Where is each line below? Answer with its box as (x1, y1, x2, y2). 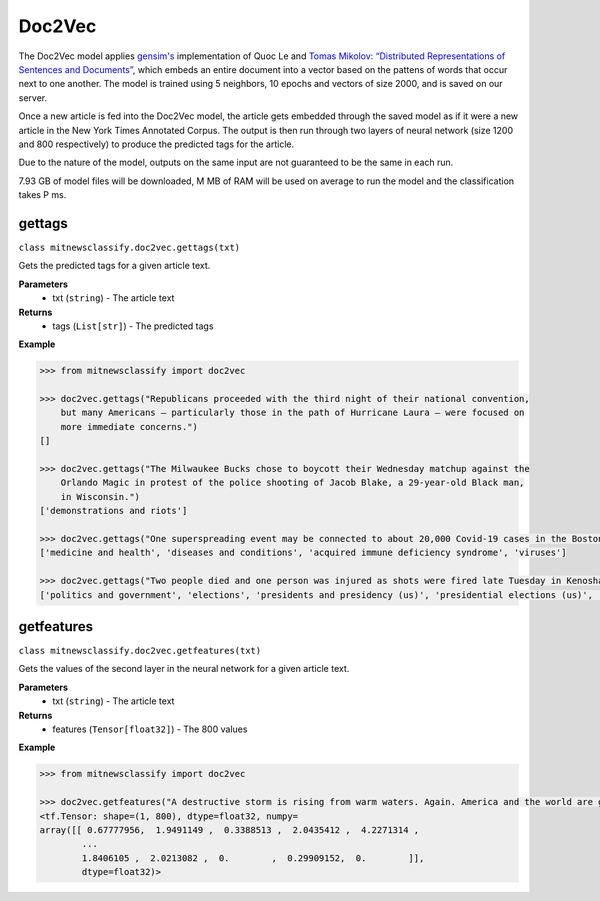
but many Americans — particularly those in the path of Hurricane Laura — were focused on (60, 407, 525, 419)
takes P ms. (18, 189, 67, 201)
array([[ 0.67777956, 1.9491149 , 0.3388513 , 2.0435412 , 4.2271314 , (39, 824, 420, 835)
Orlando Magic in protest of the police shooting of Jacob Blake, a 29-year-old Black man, (60, 477, 525, 489)
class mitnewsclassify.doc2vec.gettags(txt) (18, 241, 241, 253)
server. (18, 91, 48, 104)
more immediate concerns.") (60, 421, 199, 432)
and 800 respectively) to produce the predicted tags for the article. (18, 138, 295, 150)
